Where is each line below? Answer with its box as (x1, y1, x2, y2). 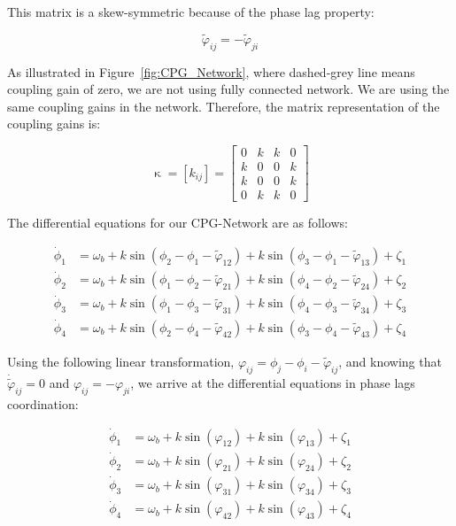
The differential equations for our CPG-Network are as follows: (7, 213, 348, 232)
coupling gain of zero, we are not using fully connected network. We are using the (7, 80, 450, 98)
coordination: (7, 394, 79, 413)
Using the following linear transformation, (7, 352, 235, 370)
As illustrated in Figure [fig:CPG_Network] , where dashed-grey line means (7, 62, 415, 81)
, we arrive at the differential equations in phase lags (130, 373, 415, 391)
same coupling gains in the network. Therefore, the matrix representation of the (7, 97, 440, 115)
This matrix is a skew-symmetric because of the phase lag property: (7, 3, 375, 20)
